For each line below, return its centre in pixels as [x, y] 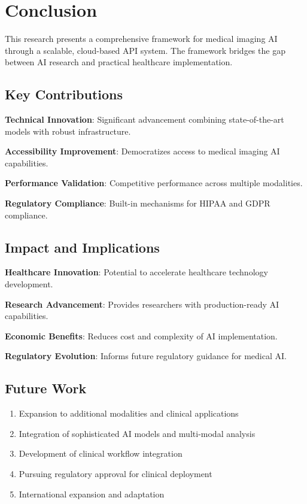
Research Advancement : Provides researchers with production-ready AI [142, 304]
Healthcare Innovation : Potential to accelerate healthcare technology [136, 272]
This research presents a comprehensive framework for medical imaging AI [141, 39]
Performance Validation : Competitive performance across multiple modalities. [154, 183]
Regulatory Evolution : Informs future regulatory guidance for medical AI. [146, 356]
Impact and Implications [82, 247]
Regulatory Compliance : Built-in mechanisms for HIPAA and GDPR [138, 203]
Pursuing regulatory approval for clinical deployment [115, 474]
